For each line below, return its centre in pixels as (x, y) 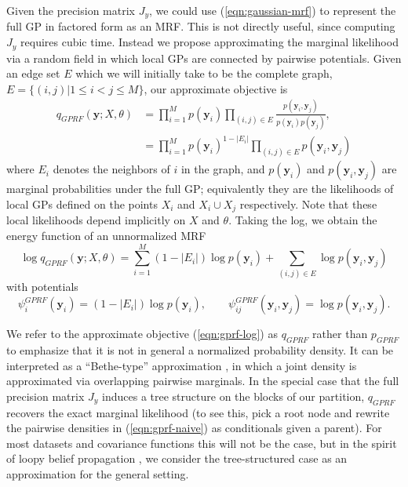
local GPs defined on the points (82, 204)
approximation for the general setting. (98, 473)
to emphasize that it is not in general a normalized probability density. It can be (200, 350)
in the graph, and (223, 169)
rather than (340, 334)
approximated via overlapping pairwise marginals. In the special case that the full (203, 381)
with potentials (42, 286)
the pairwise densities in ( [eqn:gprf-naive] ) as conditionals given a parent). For (194, 428)
